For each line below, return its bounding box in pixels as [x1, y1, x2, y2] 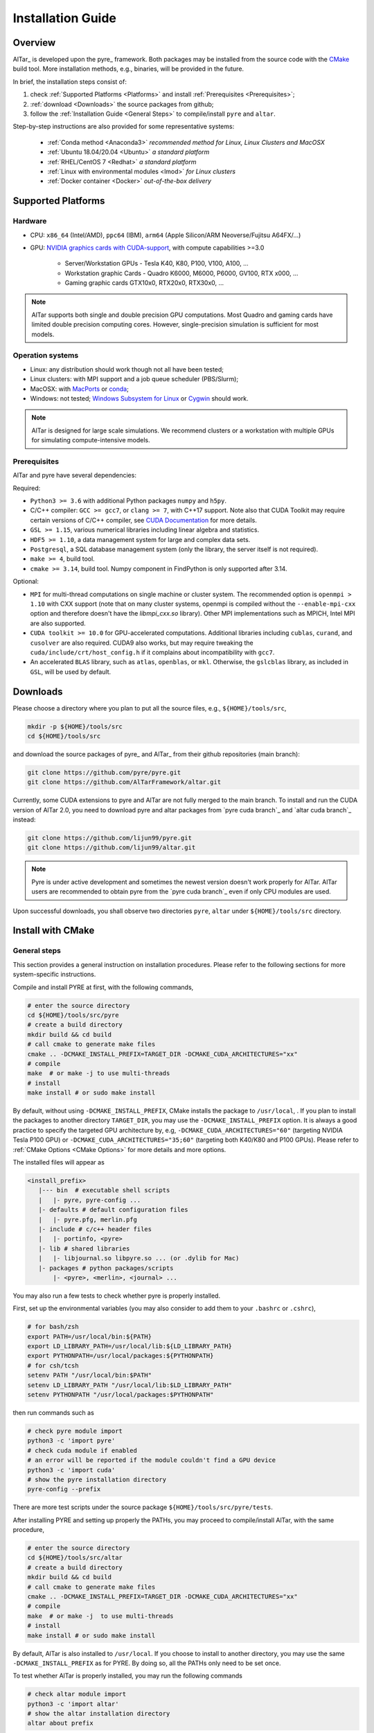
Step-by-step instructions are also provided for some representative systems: [12, 122, 235, 131]
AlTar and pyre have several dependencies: [12, 471, 136, 480]
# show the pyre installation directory [27, 1475, 166, 1483]
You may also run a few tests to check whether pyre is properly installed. [12, 1291, 221, 1300]
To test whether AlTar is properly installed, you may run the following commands [12, 1671, 242, 1680]
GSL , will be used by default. [30, 668, 111, 676]
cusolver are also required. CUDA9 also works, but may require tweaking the [30, 638, 253, 647]
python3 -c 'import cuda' [27, 1466, 116, 1474]
